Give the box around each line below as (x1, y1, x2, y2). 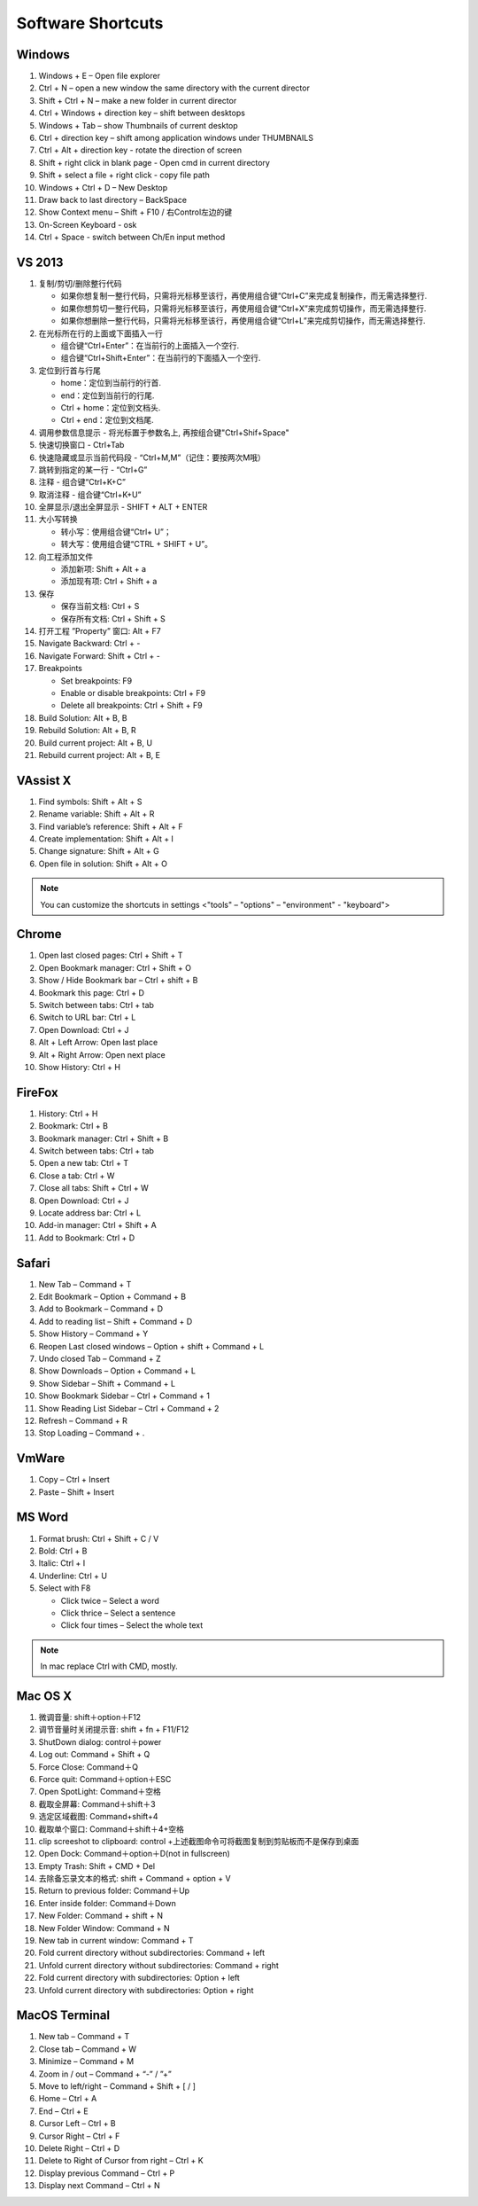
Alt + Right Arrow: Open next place (38, 1049, 166, 1060)
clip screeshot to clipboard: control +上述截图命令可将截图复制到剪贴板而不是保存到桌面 (38, 1835, 359, 1846)
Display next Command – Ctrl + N (38, 2180, 160, 2191)
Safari (16, 1256, 50, 1271)
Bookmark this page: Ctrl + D (38, 987, 145, 997)
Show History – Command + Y (38, 1328, 149, 1339)
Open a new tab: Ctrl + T (38, 1158, 128, 1169)
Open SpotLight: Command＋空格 (38, 1787, 161, 1797)
